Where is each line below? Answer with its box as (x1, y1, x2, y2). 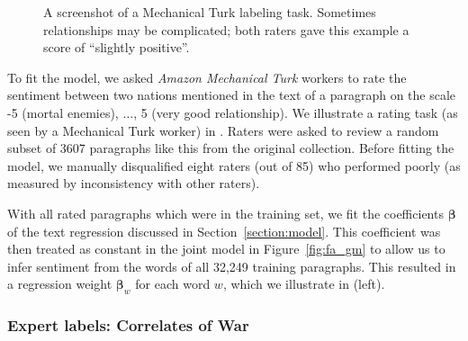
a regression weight (7, 274, 112, 293)
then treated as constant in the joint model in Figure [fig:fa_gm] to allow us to (7, 239, 445, 258)
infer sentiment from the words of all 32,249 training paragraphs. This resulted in (7, 256, 456, 275)
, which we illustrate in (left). (222, 274, 385, 293)
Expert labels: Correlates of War (7, 314, 249, 337)
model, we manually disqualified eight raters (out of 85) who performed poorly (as (7, 156, 461, 175)
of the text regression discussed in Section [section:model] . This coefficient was (7, 221, 441, 240)
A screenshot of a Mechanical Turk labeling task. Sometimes (43, 3, 376, 21)
